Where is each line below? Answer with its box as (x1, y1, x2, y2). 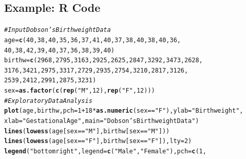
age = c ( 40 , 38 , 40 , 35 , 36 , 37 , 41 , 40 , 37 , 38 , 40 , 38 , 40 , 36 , (4, 36, 181, 44)
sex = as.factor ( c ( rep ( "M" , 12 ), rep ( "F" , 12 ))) (4, 87, 155, 95)
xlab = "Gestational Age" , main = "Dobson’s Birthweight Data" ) (4, 117, 199, 125)
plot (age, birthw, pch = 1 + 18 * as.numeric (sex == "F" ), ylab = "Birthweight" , (4, 107, 243, 115)
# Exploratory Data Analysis (4, 97, 92, 104)
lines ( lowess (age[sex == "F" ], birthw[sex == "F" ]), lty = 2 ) (4, 137, 192, 145)
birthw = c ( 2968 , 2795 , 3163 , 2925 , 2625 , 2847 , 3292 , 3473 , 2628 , (4, 57, 203, 64)
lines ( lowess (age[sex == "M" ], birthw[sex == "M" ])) (4, 127, 170, 135)
